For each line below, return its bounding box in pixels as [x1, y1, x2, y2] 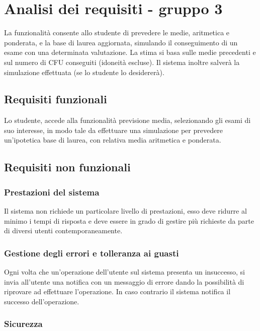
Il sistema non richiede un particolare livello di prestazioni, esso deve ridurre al [4, 206, 247, 216]
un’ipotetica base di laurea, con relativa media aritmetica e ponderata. [4, 135, 221, 145]
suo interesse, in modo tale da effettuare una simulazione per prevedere [4, 124, 223, 135]
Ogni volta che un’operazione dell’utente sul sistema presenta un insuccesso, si [4, 267, 245, 277]
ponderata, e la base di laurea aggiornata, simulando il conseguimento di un [4, 37, 238, 47]
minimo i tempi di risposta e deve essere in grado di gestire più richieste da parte [4, 215, 254, 226]
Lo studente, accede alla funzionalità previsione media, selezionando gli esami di [4, 115, 251, 125]
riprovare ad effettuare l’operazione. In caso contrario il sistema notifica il [4, 286, 231, 297]
